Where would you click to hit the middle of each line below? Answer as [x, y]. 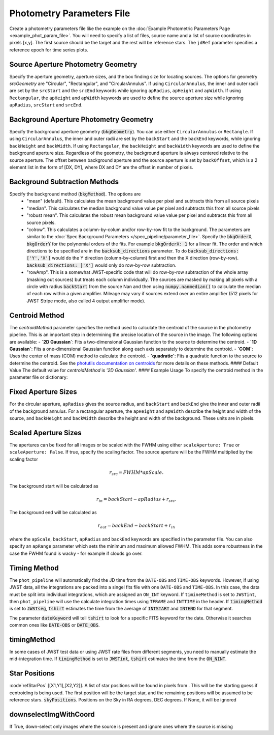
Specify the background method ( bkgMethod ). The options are [75, 194]
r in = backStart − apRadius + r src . [136, 500]
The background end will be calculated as [53, 513]
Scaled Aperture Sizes [45, 433]
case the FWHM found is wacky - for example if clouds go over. [76, 553]
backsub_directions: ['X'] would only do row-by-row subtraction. [101, 265]
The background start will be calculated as [54, 486]
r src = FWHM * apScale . [136, 473]
